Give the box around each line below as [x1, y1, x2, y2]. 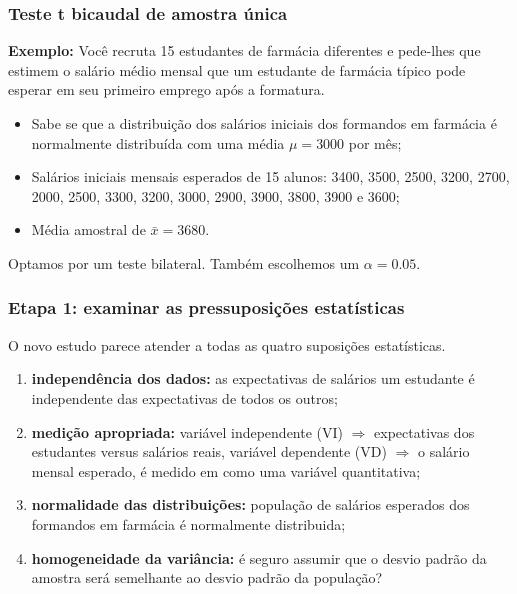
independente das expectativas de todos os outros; [31, 387, 338, 408]
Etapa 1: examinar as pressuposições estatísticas [8, 295, 405, 320]
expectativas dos [374, 421, 475, 442]
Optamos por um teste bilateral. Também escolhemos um [8, 252, 360, 273]
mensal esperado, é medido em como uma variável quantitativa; [31, 460, 421, 481]
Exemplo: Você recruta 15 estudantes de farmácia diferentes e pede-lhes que [8, 40, 481, 61]
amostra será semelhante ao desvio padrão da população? [31, 567, 383, 588]
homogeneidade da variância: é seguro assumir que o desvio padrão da [31, 547, 487, 568]
